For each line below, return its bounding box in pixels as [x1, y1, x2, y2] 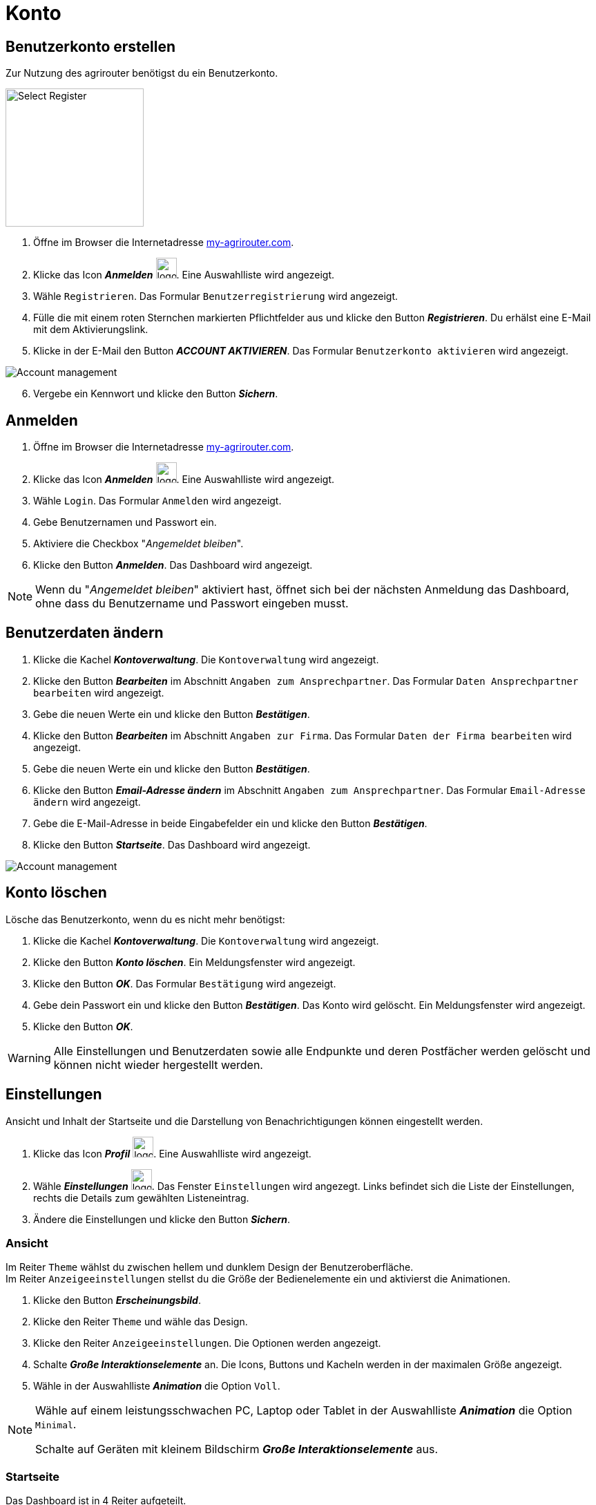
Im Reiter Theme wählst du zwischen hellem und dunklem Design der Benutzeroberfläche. [6, 1261, 414, 1274]
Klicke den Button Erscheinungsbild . [33, 1294, 201, 1307]
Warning [8, 1050, 51, 1065]
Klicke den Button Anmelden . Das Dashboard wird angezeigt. [33, 559, 313, 571]
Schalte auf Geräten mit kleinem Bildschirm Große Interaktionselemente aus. [35, 1442, 439, 1457]
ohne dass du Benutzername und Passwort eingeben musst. [35, 596, 349, 611]
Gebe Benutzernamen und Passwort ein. [33, 516, 217, 529]
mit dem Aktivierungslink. [33, 323, 148, 336]
